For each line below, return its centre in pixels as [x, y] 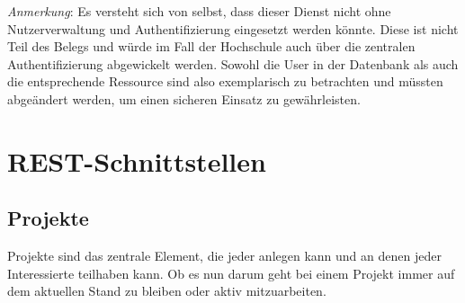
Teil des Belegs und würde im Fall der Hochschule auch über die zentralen [211, 46]
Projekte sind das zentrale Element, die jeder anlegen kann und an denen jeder [224, 256]
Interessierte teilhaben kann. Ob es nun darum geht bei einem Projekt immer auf [231, 273]
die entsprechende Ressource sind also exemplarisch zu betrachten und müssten [225, 81]
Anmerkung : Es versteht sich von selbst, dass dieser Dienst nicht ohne [199, 11]
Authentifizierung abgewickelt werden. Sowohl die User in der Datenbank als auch [233, 63]
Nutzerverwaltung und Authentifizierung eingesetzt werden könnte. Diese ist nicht [233, 28]
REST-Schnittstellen [137, 160]
